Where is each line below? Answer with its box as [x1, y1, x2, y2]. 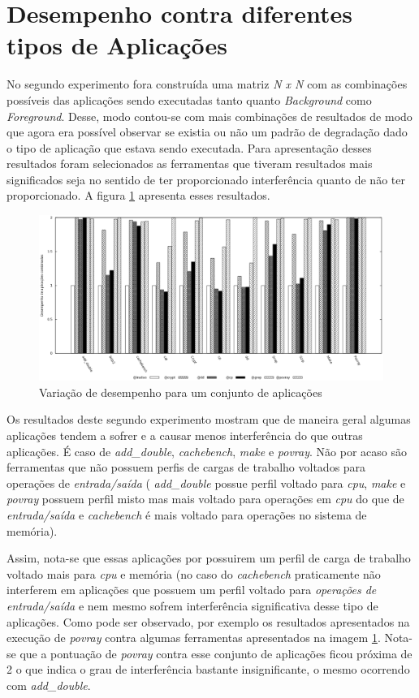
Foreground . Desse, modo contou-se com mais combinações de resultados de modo [6, 107, 413, 124]
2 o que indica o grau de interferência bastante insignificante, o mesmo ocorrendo [6, 661, 410, 678]
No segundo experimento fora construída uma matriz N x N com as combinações [6, 75, 408, 93]
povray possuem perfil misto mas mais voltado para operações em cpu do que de [6, 490, 404, 507]
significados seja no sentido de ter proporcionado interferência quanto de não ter [6, 170, 405, 187]
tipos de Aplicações [6, 28, 227, 62]
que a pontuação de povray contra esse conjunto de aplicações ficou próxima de [19, 644, 413, 661]
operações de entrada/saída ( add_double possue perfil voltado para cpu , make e [6, 474, 406, 491]
